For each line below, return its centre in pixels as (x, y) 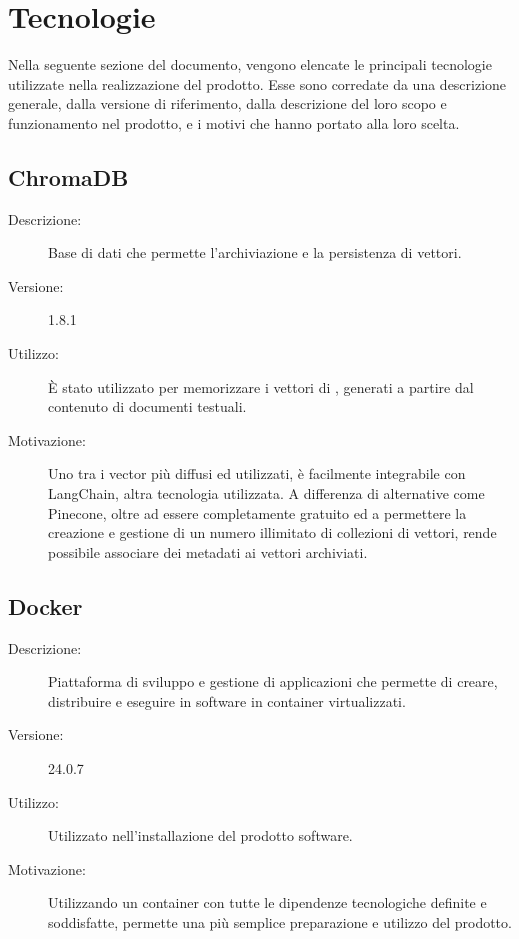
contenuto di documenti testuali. (147, 406)
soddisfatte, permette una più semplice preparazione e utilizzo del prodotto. (280, 921)
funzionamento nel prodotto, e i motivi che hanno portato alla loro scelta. (234, 122)
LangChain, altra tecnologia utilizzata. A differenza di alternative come (266, 493)
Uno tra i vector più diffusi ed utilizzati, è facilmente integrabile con (257, 473)
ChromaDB (68, 176)
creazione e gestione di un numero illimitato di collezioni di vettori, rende (272, 532)
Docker (45, 605)
